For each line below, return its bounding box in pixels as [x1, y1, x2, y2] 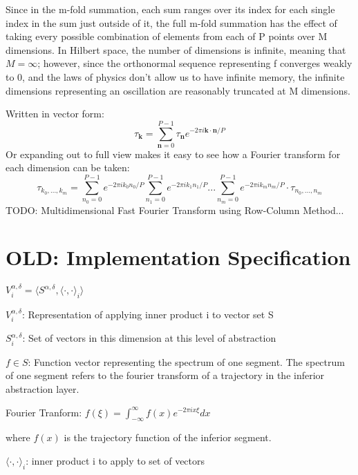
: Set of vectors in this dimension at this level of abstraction [22, 331, 276, 345]
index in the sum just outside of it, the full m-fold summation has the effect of [6, 15, 337, 30]
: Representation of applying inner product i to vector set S [21, 307, 274, 321]
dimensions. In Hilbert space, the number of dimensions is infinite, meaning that [6, 42, 346, 57]
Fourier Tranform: [6, 405, 82, 419]
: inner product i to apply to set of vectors [26, 453, 205, 467]
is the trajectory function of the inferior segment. [64, 430, 272, 445]
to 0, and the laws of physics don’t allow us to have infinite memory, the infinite [6, 69, 345, 84]
